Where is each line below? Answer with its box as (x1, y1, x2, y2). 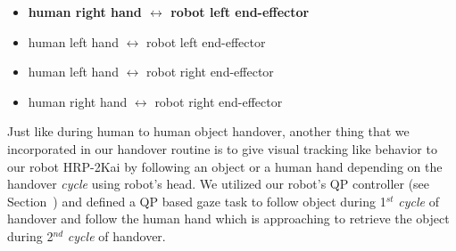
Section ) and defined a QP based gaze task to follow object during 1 (7, 191, 386, 210)
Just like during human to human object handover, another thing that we (7, 122, 410, 141)
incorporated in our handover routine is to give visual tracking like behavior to (7, 139, 437, 158)
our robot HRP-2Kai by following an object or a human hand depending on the (7, 157, 443, 175)
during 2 (7, 226, 54, 245)
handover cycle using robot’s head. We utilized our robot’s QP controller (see (7, 174, 430, 193)
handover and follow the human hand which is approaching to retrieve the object (7, 209, 450, 228)
